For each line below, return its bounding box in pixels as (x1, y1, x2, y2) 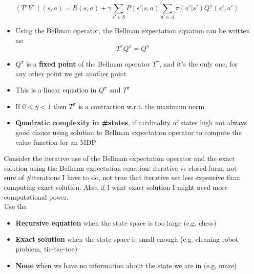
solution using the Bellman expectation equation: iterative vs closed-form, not (4, 162, 237, 173)
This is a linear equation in (15, 85, 97, 95)
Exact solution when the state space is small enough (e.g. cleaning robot (15, 234, 238, 244)
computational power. (4, 191, 69, 202)
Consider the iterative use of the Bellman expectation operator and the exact (4, 153, 235, 163)
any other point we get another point (15, 68, 127, 78)
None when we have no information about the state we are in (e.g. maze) (15, 260, 237, 270)
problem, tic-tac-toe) (15, 243, 78, 253)
